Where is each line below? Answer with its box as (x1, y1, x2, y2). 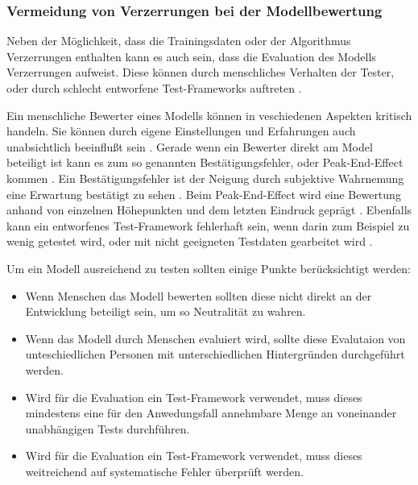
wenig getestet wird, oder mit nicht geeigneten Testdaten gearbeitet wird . (6, 233, 373, 250)
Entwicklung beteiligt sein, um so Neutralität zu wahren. (25, 303, 306, 320)
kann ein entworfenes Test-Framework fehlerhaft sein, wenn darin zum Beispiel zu (6, 217, 410, 234)
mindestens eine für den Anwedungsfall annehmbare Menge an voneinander (25, 404, 397, 421)
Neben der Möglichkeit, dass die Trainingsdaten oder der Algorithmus (6, 32, 351, 49)
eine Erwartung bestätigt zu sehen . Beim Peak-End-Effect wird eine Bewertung (6, 185, 401, 202)
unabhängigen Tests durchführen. (25, 420, 190, 437)
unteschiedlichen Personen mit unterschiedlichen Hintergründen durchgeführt (25, 346, 405, 363)
